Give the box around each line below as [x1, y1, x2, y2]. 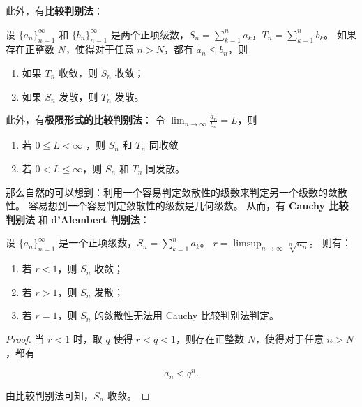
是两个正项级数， [110, 27, 189, 41]
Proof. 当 [6, 331, 45, 346]
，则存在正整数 [176, 331, 244, 346]
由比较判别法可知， [6, 387, 93, 402]
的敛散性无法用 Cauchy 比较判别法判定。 [94, 308, 279, 323]
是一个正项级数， [59, 235, 137, 250]
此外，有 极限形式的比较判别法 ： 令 [6, 112, 165, 127]
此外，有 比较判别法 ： [6, 3, 103, 17]
